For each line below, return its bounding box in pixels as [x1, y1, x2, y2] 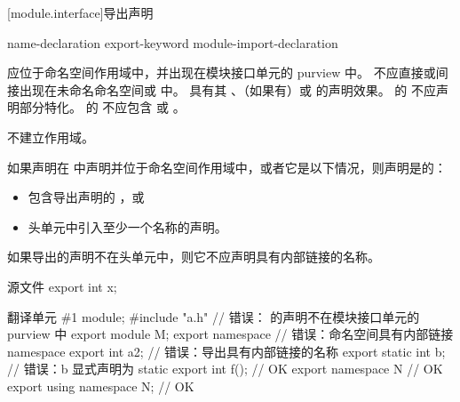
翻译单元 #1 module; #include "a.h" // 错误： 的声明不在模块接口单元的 [7, 307, 420, 326]
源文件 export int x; [7, 277, 117, 295]
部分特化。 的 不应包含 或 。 [19, 98, 186, 117]
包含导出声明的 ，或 [28, 188, 145, 206]
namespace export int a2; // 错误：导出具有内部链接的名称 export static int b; [7, 342, 446, 360]
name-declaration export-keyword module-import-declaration [7, 33, 338, 52]
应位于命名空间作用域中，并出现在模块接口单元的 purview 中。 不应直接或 [7, 63, 436, 82]
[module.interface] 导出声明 [7, 4, 154, 21]
